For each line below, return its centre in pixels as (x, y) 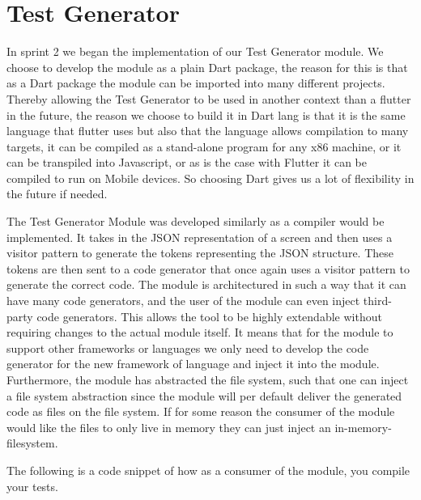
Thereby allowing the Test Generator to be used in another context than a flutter (209, 98)
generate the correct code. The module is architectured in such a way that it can (206, 284)
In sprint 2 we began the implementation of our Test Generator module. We (195, 51)
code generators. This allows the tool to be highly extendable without (209, 316)
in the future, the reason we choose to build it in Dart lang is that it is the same (206, 114)
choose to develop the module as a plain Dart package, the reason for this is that (207, 67)
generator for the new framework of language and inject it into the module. (193, 364)
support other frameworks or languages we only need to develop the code (188, 347)
